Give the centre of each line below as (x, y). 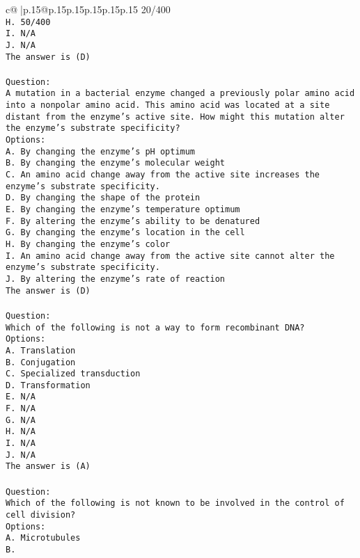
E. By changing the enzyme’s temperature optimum (123, 210)
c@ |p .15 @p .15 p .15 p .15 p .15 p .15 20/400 (88, 9)
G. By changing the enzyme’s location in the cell (125, 233)
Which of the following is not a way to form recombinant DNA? (155, 327)
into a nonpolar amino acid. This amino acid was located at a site (168, 105)
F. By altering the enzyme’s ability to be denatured (133, 221)
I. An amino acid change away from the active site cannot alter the (170, 256)
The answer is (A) (48, 467)
